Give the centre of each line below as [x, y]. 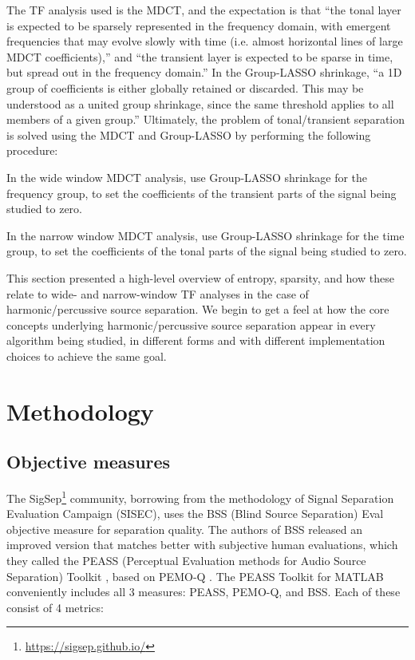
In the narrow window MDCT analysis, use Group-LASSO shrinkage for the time [206, 235]
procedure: [32, 150]
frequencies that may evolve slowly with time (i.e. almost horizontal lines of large [205, 41]
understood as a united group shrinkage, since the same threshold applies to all [200, 103]
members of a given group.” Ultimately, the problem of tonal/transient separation [206, 119]
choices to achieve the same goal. [87, 356]
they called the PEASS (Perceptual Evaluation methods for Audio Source [186, 561]
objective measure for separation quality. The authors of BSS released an [184, 529]
